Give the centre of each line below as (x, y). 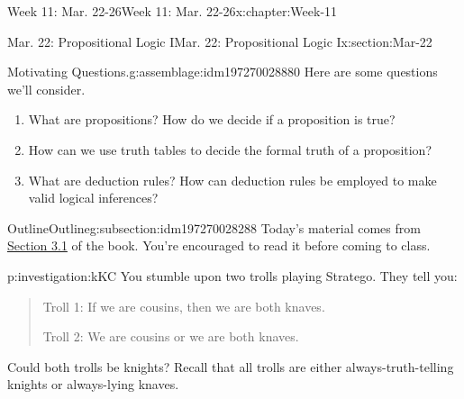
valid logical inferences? (93, 198)
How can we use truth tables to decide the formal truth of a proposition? (230, 149)
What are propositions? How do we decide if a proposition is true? (212, 119)
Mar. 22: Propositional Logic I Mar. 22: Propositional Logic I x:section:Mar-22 (220, 41)
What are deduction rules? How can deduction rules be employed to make (232, 180)
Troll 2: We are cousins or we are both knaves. (171, 336)
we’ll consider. (46, 89)
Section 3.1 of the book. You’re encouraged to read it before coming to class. (219, 245)
